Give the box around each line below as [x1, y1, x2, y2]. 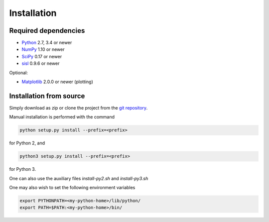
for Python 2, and [9, 140, 45, 146]
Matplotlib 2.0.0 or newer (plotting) [21, 79, 93, 85]
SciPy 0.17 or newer [21, 53, 62, 59]
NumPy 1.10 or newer [21, 46, 65, 52]
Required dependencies [9, 26, 85, 35]
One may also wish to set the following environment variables [9, 185, 135, 191]
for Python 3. [9, 166, 36, 172]
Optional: [9, 70, 28, 76]
